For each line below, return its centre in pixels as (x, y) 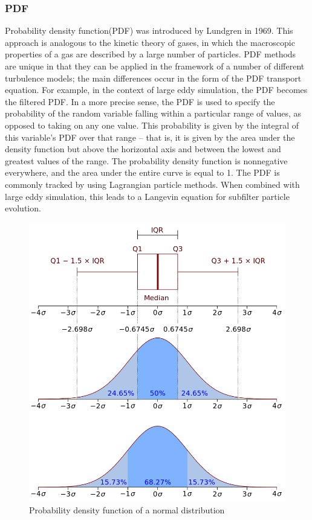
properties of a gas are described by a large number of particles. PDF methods (151, 54)
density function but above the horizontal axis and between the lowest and (143, 149)
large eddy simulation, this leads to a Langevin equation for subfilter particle (147, 196)
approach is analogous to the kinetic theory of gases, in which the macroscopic (150, 42)
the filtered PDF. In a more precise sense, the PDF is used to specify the (140, 101)
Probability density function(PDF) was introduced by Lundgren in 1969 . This (149, 30)
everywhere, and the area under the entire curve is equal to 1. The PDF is (142, 172)
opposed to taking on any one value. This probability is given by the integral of (152, 125)
